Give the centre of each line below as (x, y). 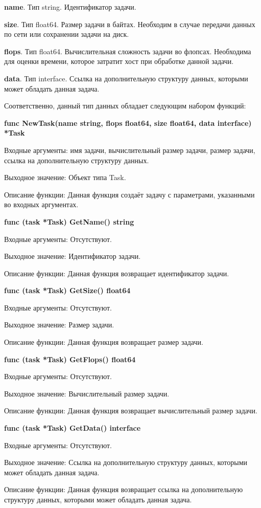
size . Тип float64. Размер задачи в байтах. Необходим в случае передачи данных (130, 24)
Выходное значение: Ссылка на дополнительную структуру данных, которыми (126, 462)
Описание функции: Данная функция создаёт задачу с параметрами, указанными (129, 194)
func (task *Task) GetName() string (69, 221)
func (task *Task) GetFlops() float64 (70, 359)
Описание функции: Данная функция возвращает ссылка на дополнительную (124, 489)
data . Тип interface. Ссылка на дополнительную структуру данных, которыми (126, 78)
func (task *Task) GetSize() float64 (67, 290)
